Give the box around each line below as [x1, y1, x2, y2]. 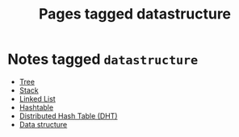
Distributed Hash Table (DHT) [19, 110, 118, 121]
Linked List [19, 93, 56, 103]
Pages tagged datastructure [38, 5, 232, 23]
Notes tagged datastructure [7, 50, 199, 68]
